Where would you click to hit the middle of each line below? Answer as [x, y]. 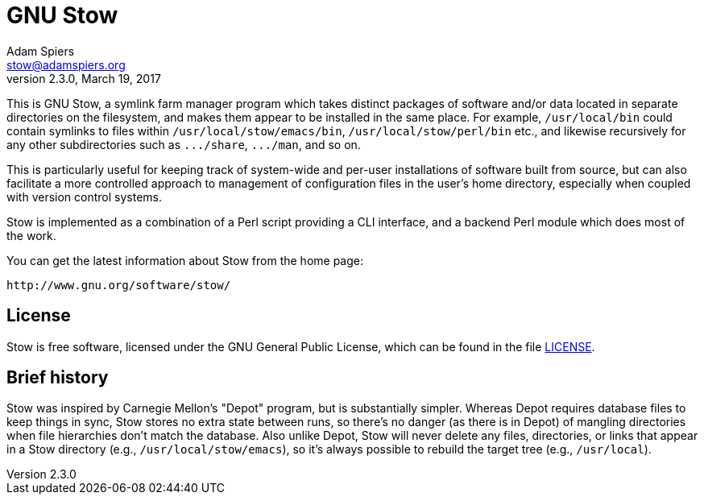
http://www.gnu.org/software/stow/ [119, 285]
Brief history [58, 378]
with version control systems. [84, 197]
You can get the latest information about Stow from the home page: [185, 260]
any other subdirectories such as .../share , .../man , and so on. [184, 144]
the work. [31, 235]
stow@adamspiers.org [66, 64]
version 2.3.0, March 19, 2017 [84, 78]
